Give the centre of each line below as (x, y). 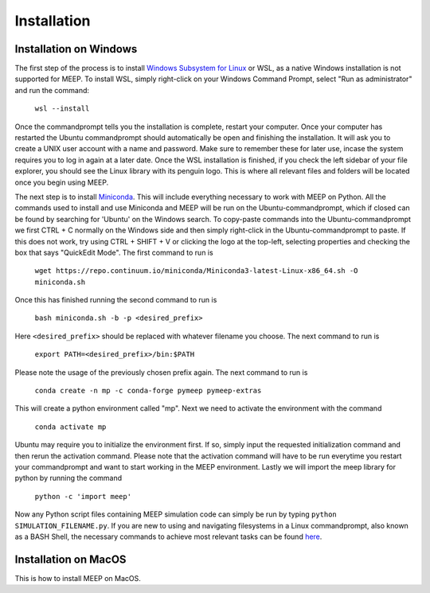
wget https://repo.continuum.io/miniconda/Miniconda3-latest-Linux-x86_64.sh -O (196, 271)
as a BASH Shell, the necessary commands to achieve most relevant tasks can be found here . (168, 536)
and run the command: (52, 90)
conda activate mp (70, 427)
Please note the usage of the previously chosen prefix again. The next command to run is (161, 372)
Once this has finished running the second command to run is (116, 300)
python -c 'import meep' (83, 496)
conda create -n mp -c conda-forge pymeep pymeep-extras (148, 391)
